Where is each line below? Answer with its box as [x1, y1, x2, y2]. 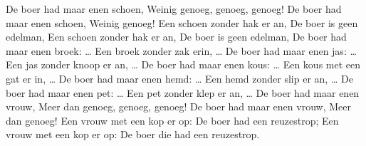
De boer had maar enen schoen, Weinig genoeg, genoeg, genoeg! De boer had [6, 1, 342, 16]
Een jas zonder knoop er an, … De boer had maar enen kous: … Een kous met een [6, 57, 361, 72]
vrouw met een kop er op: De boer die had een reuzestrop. [6, 127, 260, 142]
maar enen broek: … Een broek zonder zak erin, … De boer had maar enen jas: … [6, 43, 357, 58]
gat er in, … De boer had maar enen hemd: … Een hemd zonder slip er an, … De [6, 71, 353, 85]
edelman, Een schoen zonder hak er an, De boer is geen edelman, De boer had [6, 29, 347, 44]
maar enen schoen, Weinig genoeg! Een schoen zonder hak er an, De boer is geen [6, 15, 358, 30]
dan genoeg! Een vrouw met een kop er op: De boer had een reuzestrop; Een [6, 113, 339, 127]
